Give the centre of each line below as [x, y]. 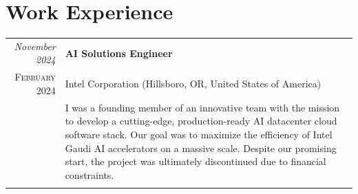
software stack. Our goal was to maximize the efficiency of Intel [199, 134]
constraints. [89, 174]
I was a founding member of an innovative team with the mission [202, 107]
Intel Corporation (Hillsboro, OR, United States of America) [193, 84]
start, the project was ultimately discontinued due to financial [196, 161]
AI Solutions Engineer [119, 53]
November [35, 46]
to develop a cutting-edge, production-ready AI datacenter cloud [201, 121]
